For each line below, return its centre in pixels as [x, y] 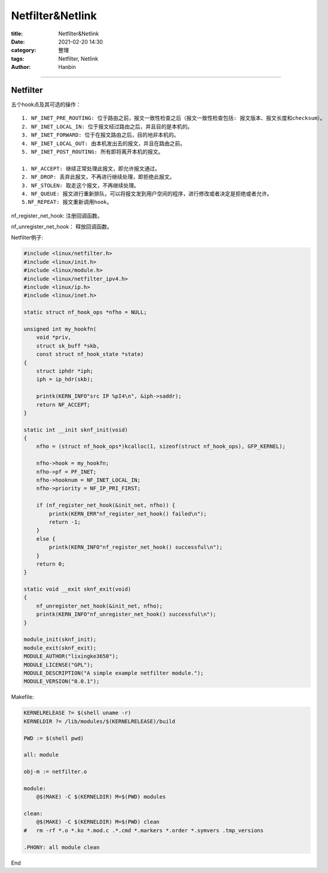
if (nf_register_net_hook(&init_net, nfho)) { [106, 505]
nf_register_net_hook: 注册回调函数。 [57, 215]
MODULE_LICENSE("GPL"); [59, 665]
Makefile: [22, 697]
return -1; [65, 522]
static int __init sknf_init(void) [76, 430]
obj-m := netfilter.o [55, 772]
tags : [18, 58]
